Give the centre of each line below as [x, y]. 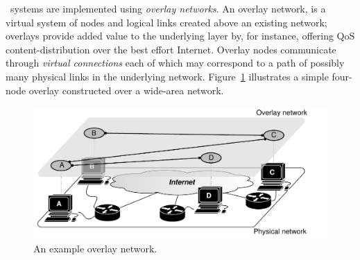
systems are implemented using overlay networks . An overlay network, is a [168, 8]
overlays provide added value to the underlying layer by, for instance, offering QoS [180, 36]
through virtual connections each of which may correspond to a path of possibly [175, 63]
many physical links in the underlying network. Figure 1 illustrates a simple [167, 76]
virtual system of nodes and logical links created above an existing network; [166, 22]
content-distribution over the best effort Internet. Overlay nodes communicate [171, 49]
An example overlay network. [95, 248]
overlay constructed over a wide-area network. [126, 90]
